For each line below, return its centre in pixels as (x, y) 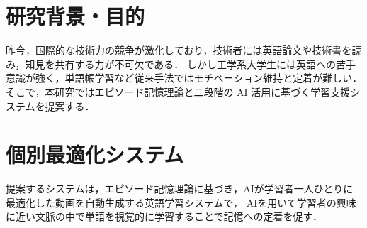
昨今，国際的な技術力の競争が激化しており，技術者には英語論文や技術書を (179, 50)
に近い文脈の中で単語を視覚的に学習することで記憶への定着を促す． (164, 216)
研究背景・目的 (75, 16)
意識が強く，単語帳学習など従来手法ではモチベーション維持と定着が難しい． (184, 78)
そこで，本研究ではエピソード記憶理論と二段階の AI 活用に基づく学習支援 (178, 91)
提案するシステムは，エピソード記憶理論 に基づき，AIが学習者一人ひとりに (180, 189)
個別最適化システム (95, 154)
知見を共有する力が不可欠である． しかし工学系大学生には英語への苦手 (190, 64)
